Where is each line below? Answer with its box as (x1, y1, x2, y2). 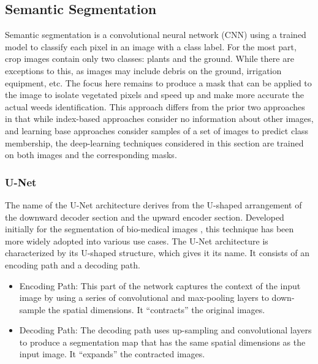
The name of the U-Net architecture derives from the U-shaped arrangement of (5, 198, 302, 211)
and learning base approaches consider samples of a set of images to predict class (5, 124, 309, 137)
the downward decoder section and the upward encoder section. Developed (5, 210, 284, 223)
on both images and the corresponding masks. (5, 148, 177, 161)
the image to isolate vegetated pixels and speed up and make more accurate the (5, 88, 304, 101)
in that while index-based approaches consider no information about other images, (5, 112, 314, 125)
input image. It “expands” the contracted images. (19, 347, 205, 360)
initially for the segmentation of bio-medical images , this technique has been (5, 222, 294, 235)
